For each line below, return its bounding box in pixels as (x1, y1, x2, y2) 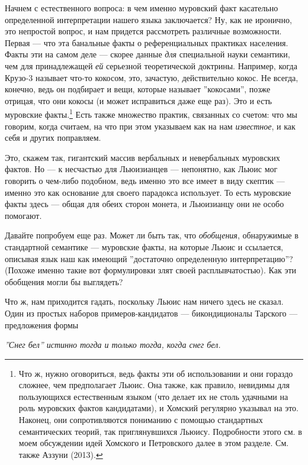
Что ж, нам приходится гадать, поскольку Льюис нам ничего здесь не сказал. (5, 295, 284, 308)
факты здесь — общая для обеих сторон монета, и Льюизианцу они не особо (5, 198, 284, 210)
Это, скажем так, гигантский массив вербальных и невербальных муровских (5, 151, 280, 163)
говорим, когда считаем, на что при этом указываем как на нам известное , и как (5, 120, 296, 132)
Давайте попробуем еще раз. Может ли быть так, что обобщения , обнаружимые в (5, 229, 299, 241)
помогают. (5, 209, 42, 221)
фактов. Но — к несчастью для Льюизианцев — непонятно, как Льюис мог (5, 163, 278, 175)
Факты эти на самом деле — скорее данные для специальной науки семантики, (5, 48, 290, 60)
